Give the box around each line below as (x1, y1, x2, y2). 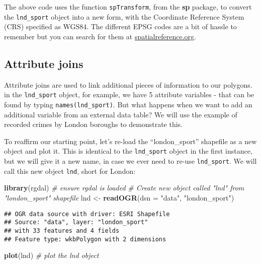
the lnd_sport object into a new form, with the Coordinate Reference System (4, 11, 244, 22)
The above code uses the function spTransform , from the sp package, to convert (4, 2, 252, 12)
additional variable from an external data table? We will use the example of (4, 109, 237, 119)
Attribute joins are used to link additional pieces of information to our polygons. (4, 79, 252, 90)
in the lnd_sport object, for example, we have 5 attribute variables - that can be (4, 89, 254, 100)
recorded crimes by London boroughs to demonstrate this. (4, 119, 183, 129)
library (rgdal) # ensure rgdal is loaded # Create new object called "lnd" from (4, 182, 244, 193)
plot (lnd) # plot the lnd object (4, 250, 99, 260)
